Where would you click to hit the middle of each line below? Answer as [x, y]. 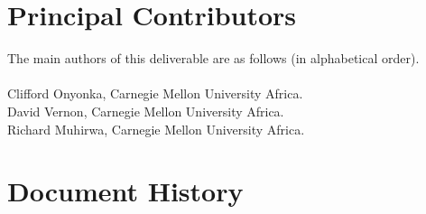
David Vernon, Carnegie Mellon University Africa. [146, 111]
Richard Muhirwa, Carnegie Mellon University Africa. [156, 129]
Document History [125, 191]
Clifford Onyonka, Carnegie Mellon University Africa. [155, 93]
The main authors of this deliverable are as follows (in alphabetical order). [213, 58]
